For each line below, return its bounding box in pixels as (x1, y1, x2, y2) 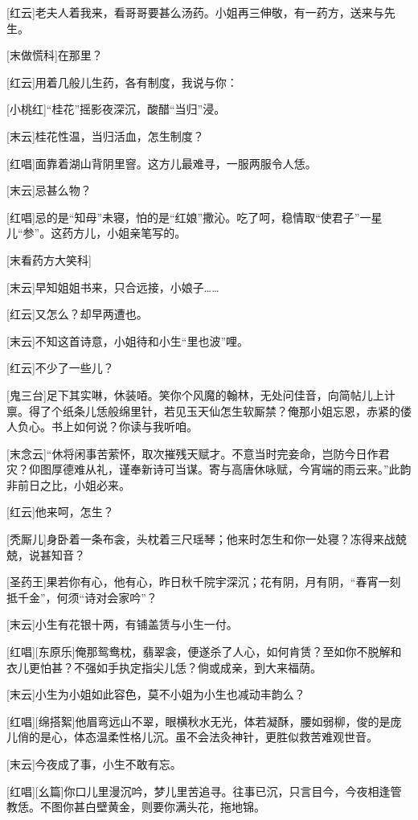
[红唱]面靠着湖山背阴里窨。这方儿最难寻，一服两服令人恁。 (6, 154, 317, 171)
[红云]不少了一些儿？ (6, 359, 114, 376)
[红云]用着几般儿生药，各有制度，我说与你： (6, 73, 238, 90)
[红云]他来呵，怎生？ (6, 503, 114, 520)
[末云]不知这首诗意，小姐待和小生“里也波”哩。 (6, 332, 248, 349)
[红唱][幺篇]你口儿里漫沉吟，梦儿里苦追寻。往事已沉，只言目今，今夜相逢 (6, 782, 391, 799)
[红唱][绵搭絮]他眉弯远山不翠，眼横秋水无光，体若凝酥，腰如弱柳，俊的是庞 (6, 712, 402, 729)
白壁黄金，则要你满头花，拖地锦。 (84, 798, 265, 815)
